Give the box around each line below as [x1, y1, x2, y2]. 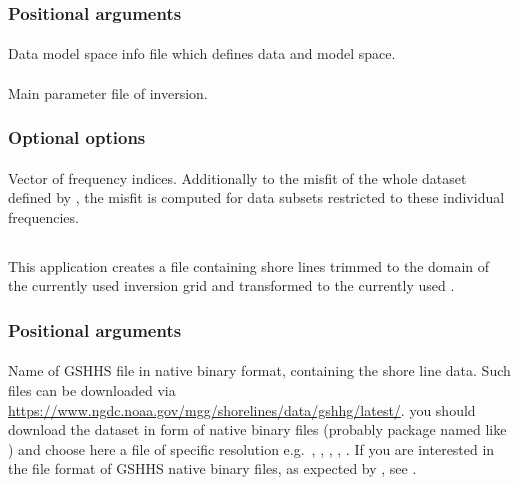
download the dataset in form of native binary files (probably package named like [8, 419, 507, 440]
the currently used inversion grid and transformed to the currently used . [8, 275, 455, 296]
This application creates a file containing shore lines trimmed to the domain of [8, 255, 490, 276]
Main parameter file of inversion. [8, 82, 208, 103]
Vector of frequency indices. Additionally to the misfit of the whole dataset [8, 167, 467, 188]
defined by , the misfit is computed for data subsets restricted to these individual [8, 187, 505, 208]
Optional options [8, 125, 146, 150]
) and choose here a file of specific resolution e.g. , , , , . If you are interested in [8, 438, 495, 459]
